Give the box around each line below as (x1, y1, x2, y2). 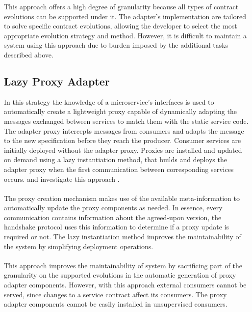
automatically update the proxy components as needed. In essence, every (4, 202, 223, 213)
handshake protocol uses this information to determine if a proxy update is (4, 222, 229, 232)
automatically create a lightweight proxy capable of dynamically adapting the (4, 106, 237, 116)
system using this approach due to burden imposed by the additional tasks (4, 40, 228, 50)
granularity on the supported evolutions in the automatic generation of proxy (4, 270, 236, 280)
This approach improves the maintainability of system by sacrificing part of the (4, 260, 242, 270)
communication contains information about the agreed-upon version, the (4, 212, 222, 222)
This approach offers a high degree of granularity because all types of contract (4, 1, 239, 11)
